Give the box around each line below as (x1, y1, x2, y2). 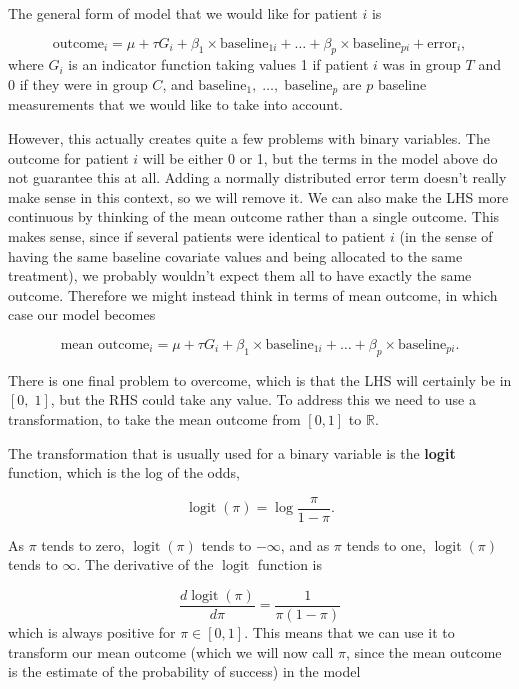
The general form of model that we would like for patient (8, 3, 358, 23)
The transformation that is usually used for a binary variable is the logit (8, 442, 456, 463)
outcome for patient (8, 147, 129, 168)
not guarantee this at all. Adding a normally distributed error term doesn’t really (8, 167, 507, 188)
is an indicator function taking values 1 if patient (68, 54, 369, 75)
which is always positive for (8, 622, 176, 643)
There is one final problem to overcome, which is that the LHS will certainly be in (8, 369, 512, 390)
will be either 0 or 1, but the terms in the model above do (142, 147, 498, 168)
